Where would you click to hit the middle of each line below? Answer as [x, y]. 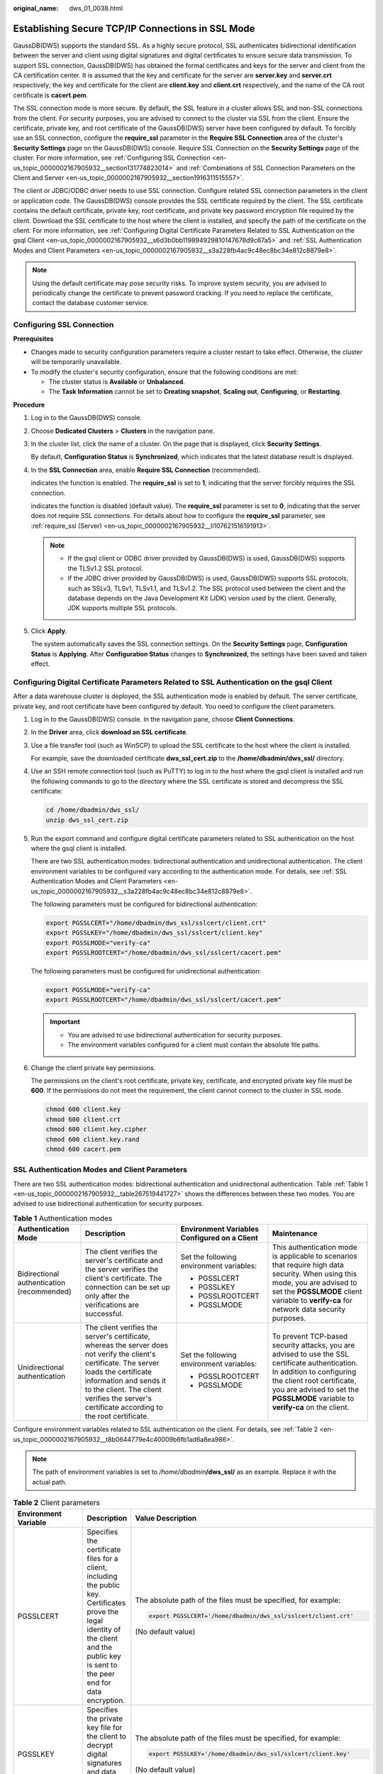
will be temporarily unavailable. [76, 362]
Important [65, 1022]
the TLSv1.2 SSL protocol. [105, 568]
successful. [104, 1314]
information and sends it [126, 1381]
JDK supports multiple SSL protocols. [122, 608]
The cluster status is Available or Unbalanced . [117, 381]
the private [105, 1719]
